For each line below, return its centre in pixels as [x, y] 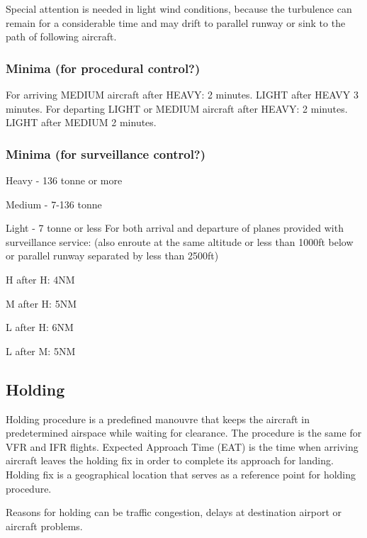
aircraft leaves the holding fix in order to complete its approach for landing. [170, 460]
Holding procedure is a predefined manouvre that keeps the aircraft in [158, 419]
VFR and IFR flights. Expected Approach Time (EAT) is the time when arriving [182, 446]
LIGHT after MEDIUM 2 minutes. [81, 122]
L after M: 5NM [41, 351]
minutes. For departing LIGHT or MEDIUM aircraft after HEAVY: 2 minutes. [177, 108]
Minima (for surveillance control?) [106, 153]
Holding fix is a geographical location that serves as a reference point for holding [181, 474]
